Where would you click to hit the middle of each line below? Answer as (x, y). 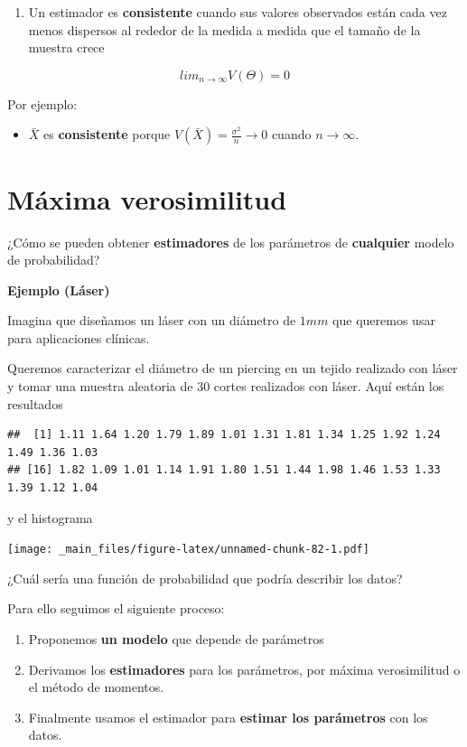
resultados (35, 403)
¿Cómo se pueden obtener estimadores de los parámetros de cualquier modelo (231, 242)
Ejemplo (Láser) (59, 289)
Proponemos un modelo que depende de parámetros (176, 639)
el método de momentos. (96, 687)
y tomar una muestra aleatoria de (100, 386)
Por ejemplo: (42, 103)
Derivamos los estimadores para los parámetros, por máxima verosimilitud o (244, 669)
